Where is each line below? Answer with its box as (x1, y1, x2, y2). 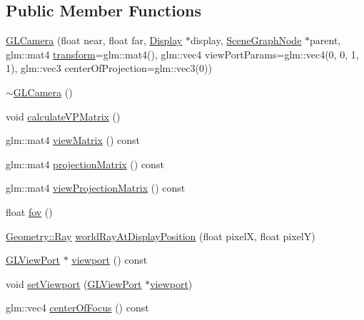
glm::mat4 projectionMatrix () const (6, 156, 164, 171)
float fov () (6, 204, 53, 219)
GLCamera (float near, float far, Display (6, 33, 183, 48)
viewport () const (71, 252, 148, 267)
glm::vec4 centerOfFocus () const (6, 300, 149, 315)
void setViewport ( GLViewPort (6, 276, 142, 291)
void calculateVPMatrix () (6, 108, 121, 123)
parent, (310, 33, 341, 48)
